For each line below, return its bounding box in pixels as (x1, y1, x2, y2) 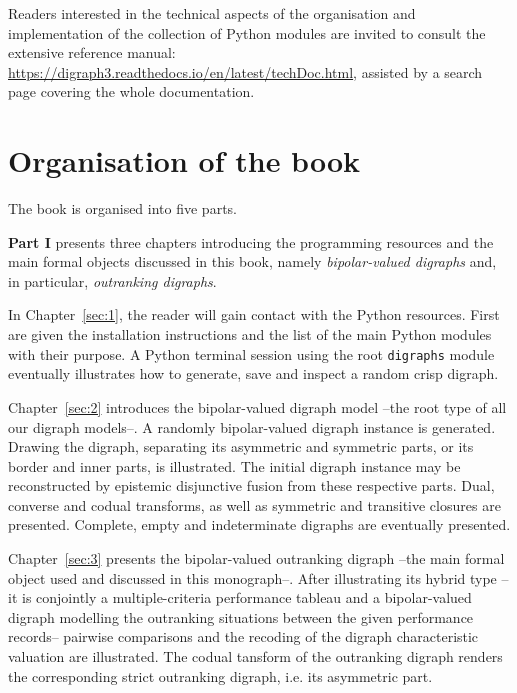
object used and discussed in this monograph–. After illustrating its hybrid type (8, 567, 497, 588)
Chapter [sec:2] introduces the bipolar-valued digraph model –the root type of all (8, 396, 507, 417)
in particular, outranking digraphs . (8, 270, 217, 291)
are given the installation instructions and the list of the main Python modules (8, 324, 492, 345)
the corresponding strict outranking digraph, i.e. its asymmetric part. (8, 665, 433, 686)
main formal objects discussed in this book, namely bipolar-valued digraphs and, (8, 251, 497, 272)
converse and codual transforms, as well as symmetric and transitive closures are (8, 494, 501, 515)
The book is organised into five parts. (8, 198, 237, 219)
